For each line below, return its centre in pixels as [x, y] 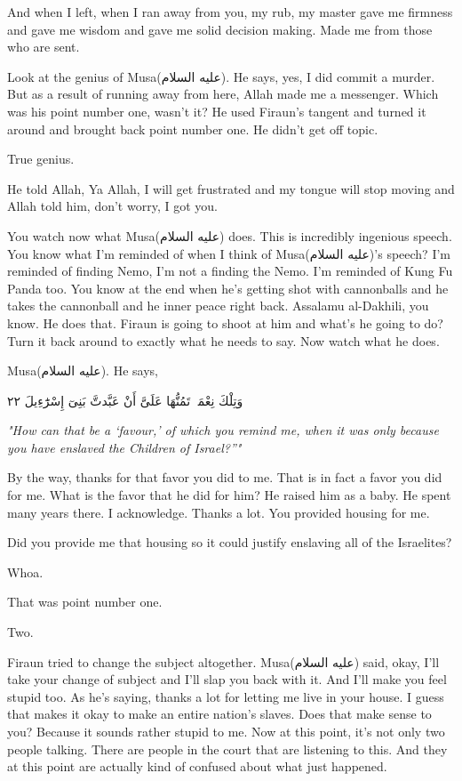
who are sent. [44, 47]
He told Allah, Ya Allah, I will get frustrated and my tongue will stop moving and [231, 188]
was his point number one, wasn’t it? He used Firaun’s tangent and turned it [217, 111]
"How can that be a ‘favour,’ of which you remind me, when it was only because [223, 430]
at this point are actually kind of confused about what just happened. [197, 766]
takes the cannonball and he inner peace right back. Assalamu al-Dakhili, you [218, 306]
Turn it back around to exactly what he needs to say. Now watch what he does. [223, 340]
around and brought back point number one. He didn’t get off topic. [193, 129]
